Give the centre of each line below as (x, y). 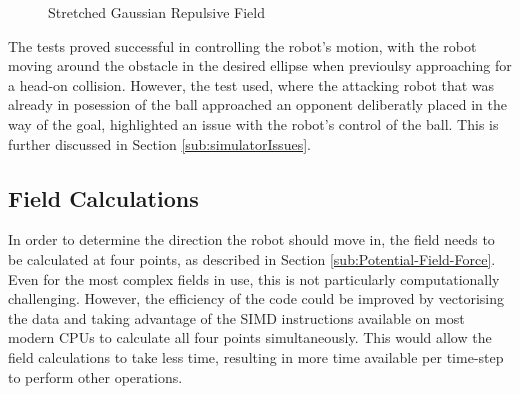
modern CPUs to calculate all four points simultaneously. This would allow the (250, 337)
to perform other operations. (95, 376)
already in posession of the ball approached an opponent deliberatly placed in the (257, 104)
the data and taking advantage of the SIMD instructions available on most (236, 317)
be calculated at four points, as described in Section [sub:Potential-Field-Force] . (252, 258)
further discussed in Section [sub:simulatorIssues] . (159, 143)
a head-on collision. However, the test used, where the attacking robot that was (251, 84)
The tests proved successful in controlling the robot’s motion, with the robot (242, 45)
